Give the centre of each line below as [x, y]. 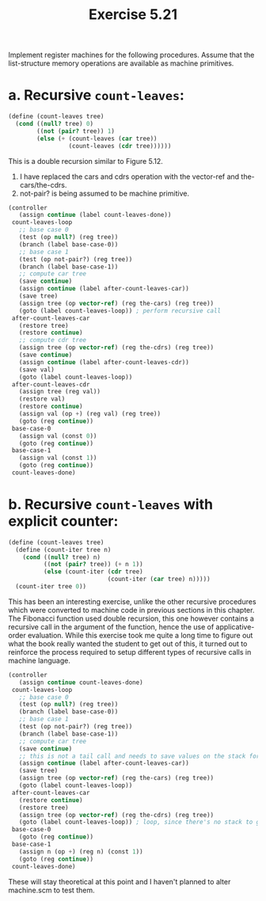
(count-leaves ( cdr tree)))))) [120, 146]
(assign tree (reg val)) [60, 392]
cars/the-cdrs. [43, 184]
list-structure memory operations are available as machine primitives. [121, 63]
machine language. [40, 660]
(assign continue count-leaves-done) [81, 682]
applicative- [235, 626]
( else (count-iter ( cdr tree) [93, 572]
